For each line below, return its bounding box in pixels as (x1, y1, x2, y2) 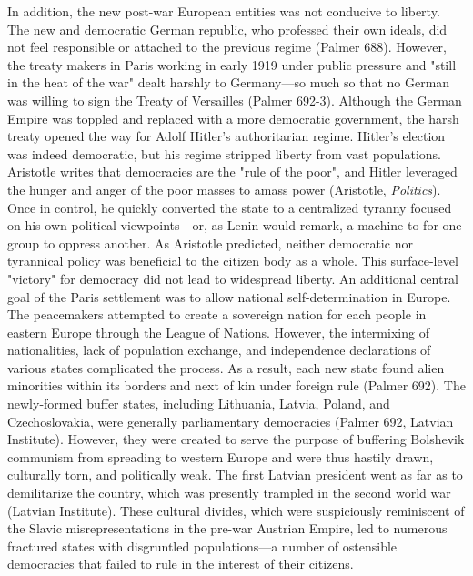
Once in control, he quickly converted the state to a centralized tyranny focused (7, 197, 452, 217)
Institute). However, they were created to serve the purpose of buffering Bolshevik (7, 429, 465, 449)
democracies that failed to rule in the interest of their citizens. (7, 554, 354, 573)
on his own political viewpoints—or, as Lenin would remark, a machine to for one (7, 216, 462, 235)
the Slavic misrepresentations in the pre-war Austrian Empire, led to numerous (7, 519, 448, 538)
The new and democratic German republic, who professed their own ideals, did (7, 19, 448, 38)
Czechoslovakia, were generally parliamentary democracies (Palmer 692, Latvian (7, 411, 454, 430)
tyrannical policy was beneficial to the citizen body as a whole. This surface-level (7, 251, 458, 270)
